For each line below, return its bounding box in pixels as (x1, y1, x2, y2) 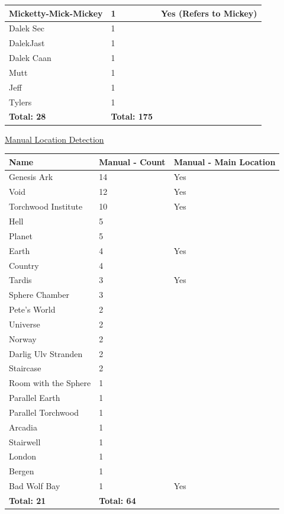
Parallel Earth (9, 391, 60, 404)
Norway (9, 332, 37, 345)
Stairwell (9, 435, 41, 448)
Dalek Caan (9, 52, 51, 64)
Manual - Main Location (173, 155, 276, 168)
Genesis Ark (9, 171, 53, 183)
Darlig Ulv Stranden (9, 347, 83, 359)
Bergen (9, 465, 34, 477)
